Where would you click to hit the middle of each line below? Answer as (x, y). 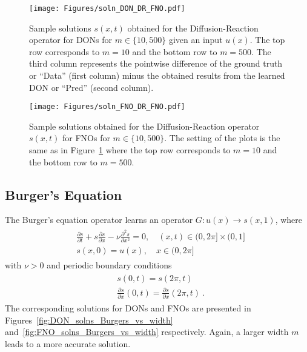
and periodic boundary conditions (109, 264)
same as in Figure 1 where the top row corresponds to (130, 150)
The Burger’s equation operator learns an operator (99, 220)
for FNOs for (86, 138)
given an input (196, 40)
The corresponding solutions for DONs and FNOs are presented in (128, 308)
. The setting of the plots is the (222, 138)
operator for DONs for (71, 40)
